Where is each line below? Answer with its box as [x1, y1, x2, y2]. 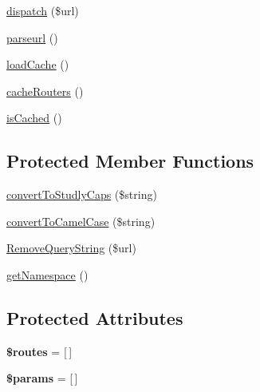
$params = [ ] [6, 370, 78, 386]
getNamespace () [6, 266, 89, 283]
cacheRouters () [6, 82, 84, 99]
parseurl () [6, 29, 58, 46]
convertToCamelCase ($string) [6, 212, 156, 229]
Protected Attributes [6, 305, 183, 330]
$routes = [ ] [6, 343, 73, 359]
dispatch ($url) [6, 2, 79, 18]
